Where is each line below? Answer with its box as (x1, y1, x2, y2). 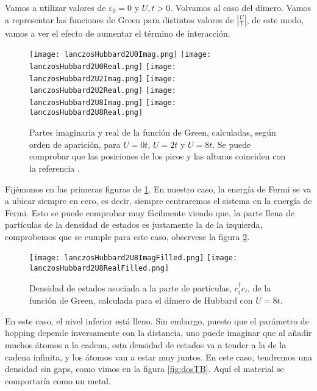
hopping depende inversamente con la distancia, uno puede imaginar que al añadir (5, 326, 312, 339)
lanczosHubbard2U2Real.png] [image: (29, 86, 176, 95)
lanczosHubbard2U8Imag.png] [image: (29, 98, 176, 107)
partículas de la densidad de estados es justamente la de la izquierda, (5, 218, 263, 231)
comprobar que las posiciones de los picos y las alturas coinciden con (29, 150, 286, 163)
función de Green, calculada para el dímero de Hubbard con (29, 294, 253, 307)
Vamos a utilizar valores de (5, 1, 106, 13)
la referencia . (29, 161, 80, 174)
